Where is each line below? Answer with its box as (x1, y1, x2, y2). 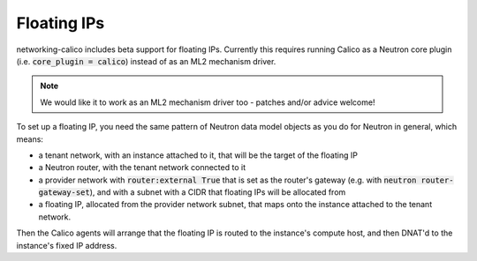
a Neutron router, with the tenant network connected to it (38, 162, 246, 173)
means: (16, 133, 44, 145)
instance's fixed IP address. (16, 240, 117, 250)
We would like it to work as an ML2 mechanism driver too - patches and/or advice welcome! (40, 97, 375, 108)
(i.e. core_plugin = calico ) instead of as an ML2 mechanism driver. (16, 56, 276, 66)
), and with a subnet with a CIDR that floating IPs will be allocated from (89, 187, 346, 198)
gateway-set (38, 188, 90, 198)
